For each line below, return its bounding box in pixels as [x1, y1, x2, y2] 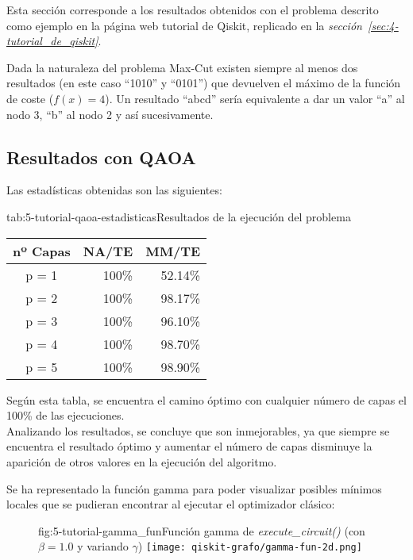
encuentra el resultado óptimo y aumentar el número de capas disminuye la [6, 438, 372, 455]
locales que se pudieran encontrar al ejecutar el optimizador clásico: [6, 496, 335, 512]
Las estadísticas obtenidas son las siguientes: [6, 182, 222, 198]
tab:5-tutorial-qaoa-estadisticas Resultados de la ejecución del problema [6, 208, 351, 224]
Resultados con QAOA [6, 144, 196, 169]
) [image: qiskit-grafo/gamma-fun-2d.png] [137, 538, 362, 554]
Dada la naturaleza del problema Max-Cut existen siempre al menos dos [6, 59, 358, 75]
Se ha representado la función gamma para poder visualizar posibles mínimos [6, 480, 382, 497]
